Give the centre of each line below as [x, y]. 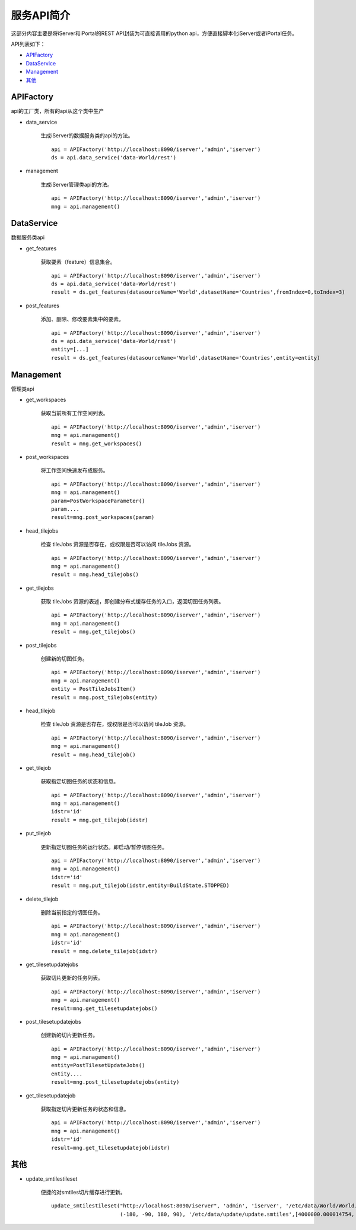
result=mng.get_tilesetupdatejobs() [104, 1008]
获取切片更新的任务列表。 [72, 978]
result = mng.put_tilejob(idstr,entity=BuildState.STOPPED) [140, 885]
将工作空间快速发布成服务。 [74, 470]
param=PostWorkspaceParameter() [98, 501]
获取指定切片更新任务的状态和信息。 [85, 1109]
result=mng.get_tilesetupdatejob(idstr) [111, 1148]
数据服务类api [28, 237]
